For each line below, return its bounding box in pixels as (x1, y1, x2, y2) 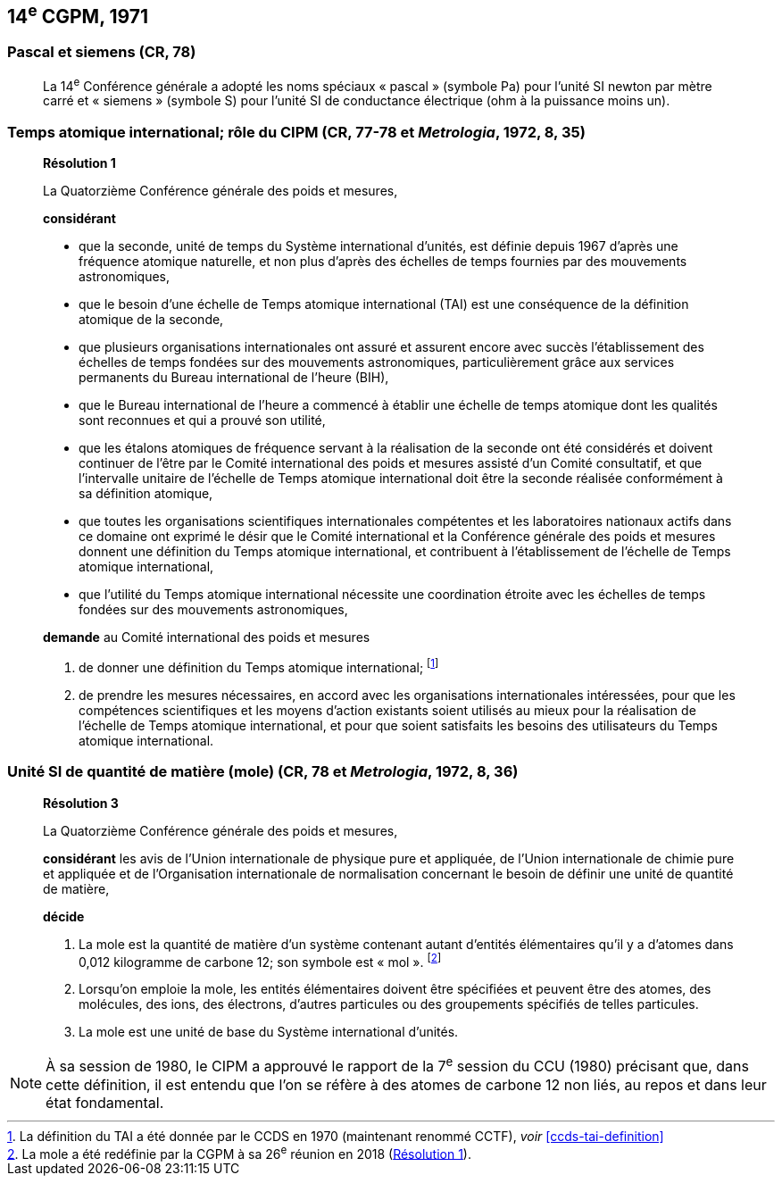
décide (43, 908, 85, 924)
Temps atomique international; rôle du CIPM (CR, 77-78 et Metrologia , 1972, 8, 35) (7, 122, 586, 141)
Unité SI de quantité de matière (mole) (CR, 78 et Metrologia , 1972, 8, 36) (7, 762, 519, 781)
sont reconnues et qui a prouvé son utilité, (79, 412, 326, 429)
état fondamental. (46, 1093, 164, 1112)
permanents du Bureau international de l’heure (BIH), (79, 370, 389, 386)
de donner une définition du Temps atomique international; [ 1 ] (79, 657, 439, 675)
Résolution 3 (43, 795, 119, 811)
